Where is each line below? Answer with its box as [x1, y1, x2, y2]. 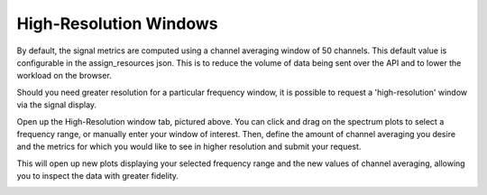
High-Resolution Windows [16, 14, 218, 33]
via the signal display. [16, 99, 97, 110]
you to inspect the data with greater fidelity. [16, 171, 179, 181]
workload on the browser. [16, 70, 112, 81]
